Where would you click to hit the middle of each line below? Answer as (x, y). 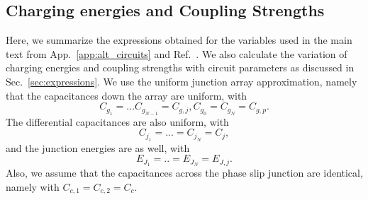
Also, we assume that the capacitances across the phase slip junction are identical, (184, 173)
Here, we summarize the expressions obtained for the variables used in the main (179, 40)
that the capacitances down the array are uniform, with (127, 95)
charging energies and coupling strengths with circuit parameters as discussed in (180, 67)
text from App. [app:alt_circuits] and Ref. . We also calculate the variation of (177, 53)
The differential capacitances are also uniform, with (117, 121)
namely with (33, 186)
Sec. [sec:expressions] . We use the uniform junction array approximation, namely (182, 81)
